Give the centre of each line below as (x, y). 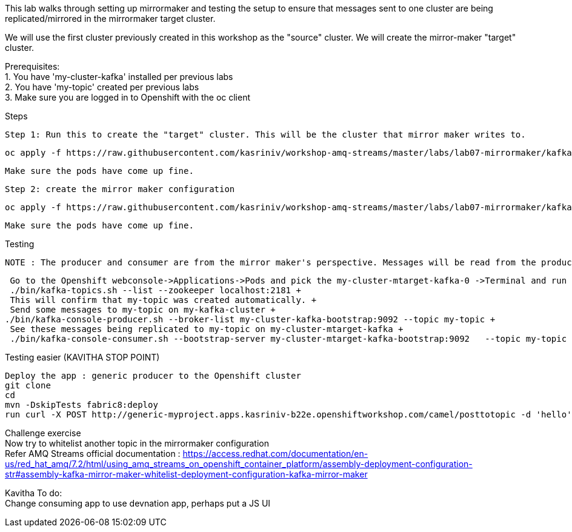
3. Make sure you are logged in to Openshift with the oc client (128, 97)
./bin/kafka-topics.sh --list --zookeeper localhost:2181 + (155, 290)
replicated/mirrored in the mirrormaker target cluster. (110, 18)
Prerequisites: (32, 66)
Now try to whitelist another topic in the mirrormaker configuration (137, 443)
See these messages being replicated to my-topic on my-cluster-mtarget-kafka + (207, 329)
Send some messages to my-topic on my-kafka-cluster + (143, 310)
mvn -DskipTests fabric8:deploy (81, 405)
